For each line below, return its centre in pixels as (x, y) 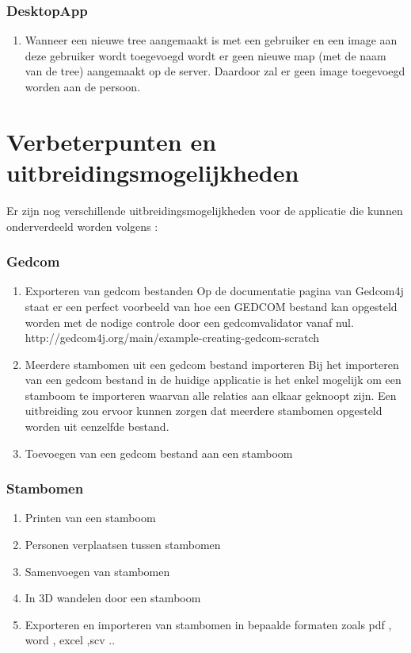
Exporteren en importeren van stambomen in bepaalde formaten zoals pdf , (208, 624)
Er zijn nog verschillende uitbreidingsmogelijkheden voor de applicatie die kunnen (205, 210)
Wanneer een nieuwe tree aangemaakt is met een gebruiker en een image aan (211, 40)
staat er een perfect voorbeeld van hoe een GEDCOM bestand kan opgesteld (211, 306)
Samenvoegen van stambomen (97, 571)
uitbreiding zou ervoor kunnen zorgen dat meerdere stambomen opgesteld (204, 411)
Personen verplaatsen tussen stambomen (123, 545)
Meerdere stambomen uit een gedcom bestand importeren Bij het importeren (212, 364)
